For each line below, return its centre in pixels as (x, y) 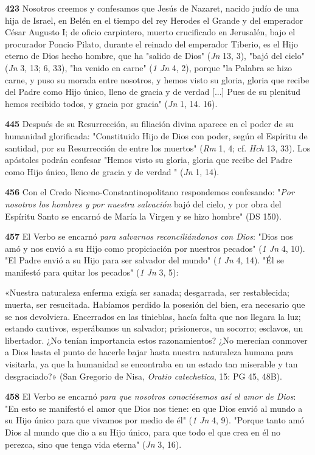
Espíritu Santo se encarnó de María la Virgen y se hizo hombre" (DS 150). (143, 216)
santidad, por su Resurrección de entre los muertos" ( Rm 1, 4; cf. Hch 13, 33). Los (158, 148)
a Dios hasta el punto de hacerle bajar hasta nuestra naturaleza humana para (149, 352)
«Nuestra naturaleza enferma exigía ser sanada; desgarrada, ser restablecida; (147, 292)
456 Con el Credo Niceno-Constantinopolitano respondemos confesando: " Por (150, 192)
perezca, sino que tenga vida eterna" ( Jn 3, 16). (93, 444)
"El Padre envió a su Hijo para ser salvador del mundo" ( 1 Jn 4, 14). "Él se (145, 260)
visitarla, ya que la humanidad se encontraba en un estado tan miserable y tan (151, 364)
